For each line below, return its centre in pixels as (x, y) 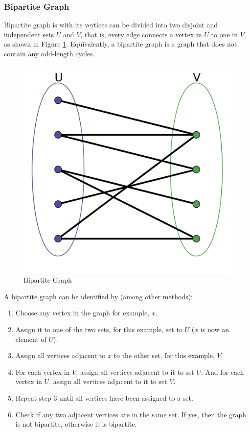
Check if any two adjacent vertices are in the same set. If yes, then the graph (131, 414)
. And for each (222, 372)
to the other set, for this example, (164, 355)
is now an (215, 329)
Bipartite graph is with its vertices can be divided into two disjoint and (111, 25)
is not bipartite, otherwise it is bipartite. (76, 424)
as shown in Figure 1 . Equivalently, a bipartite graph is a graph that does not (121, 44)
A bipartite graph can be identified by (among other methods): (99, 296)
